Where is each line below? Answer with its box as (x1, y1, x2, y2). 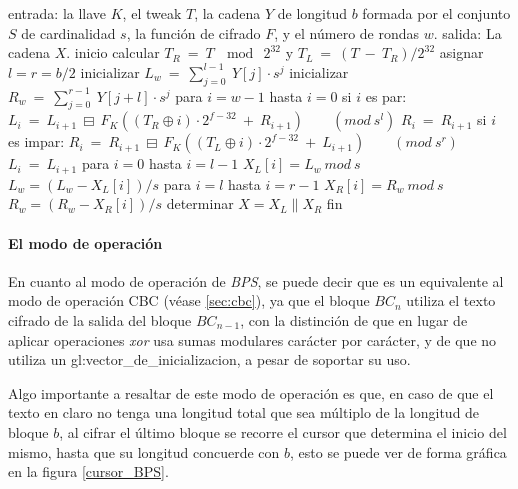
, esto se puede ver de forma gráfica (290, 441, 507, 462)
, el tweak (122, 3, 182, 23)
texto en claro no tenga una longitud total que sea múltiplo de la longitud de (8, 402, 480, 423)
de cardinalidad (21, 22, 116, 43)
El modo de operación (8, 232, 163, 253)
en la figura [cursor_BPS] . (8, 461, 169, 482)
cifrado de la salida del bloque (8, 310, 192, 330)
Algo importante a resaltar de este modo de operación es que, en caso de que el (8, 382, 494, 403)
